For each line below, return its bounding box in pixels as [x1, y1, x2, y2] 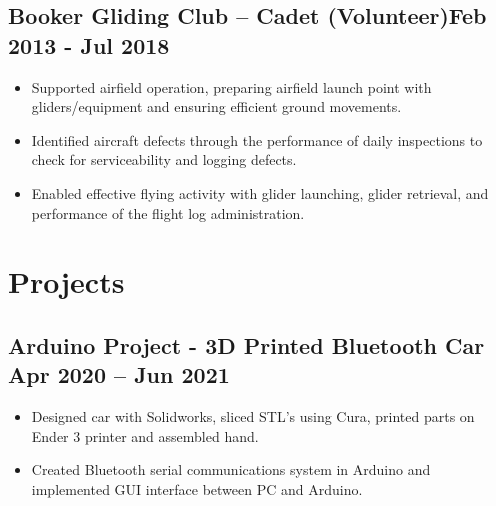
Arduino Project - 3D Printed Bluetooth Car [8, 329, 485, 360]
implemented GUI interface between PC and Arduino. [31, 478, 363, 499]
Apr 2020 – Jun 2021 [8, 359, 230, 390]
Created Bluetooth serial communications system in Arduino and [31, 459, 431, 480]
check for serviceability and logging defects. [31, 149, 297, 170]
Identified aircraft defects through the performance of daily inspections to [31, 129, 483, 150]
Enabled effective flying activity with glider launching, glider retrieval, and [31, 182, 489, 203]
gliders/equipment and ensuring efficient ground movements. [31, 96, 402, 117]
